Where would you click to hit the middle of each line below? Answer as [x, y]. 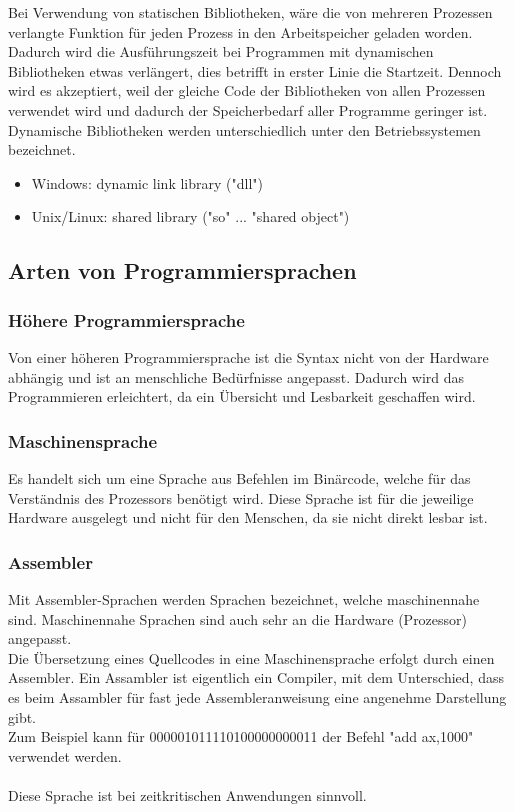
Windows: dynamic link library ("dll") [147, 182]
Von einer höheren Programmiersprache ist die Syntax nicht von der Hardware [248, 356]
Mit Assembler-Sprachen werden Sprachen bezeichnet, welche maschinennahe [244, 598]
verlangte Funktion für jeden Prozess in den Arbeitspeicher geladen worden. [240, 31]
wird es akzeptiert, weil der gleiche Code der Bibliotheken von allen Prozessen [247, 90]
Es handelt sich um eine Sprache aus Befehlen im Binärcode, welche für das [239, 477]
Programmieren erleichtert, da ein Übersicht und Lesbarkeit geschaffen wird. [242, 396]
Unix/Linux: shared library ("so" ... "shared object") [190, 216]
